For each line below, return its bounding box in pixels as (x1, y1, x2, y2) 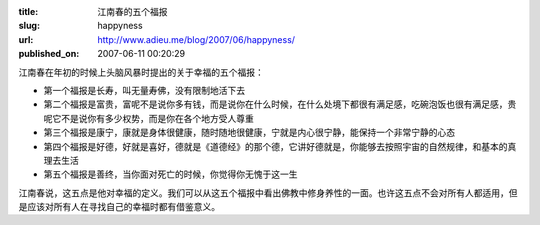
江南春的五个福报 (97, 6, 168, 17)
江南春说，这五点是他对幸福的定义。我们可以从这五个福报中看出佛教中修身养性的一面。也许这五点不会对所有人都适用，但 (18, 186, 518, 199)
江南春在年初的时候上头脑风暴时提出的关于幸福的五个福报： (18, 66, 264, 78)
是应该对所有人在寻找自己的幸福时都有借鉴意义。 (18, 201, 220, 213)
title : (18, 6, 39, 17)
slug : (18, 20, 40, 32)
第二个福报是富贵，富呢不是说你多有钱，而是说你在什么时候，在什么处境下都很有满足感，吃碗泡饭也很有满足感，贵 (43, 98, 517, 110)
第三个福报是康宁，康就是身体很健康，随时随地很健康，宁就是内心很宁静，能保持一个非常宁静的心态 (43, 126, 455, 139)
